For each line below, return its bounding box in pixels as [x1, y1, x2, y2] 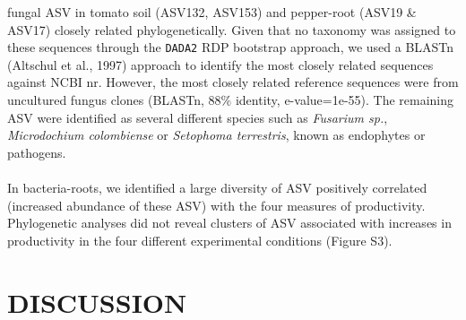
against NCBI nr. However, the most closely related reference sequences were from [7, 73, 459, 91]
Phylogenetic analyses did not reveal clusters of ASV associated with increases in [7, 213, 452, 232]
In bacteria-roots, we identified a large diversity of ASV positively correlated [7, 178, 427, 196]
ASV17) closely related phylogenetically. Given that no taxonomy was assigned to [7, 20, 456, 39]
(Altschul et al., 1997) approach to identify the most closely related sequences [7, 55, 434, 74]
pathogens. [7, 143, 66, 161]
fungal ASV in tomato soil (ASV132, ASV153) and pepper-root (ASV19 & [7, 3, 417, 21]
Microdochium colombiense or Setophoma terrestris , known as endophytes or [7, 125, 426, 144]
